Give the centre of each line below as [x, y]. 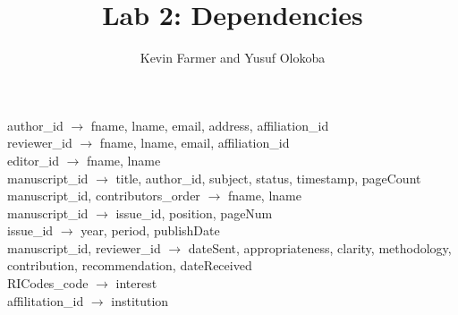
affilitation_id [46, 300]
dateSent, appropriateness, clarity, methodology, [320, 247]
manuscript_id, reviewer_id [84, 247]
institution [140, 300]
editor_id [34, 160]
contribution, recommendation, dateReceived [130, 265]
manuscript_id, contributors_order [104, 196]
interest [136, 283]
